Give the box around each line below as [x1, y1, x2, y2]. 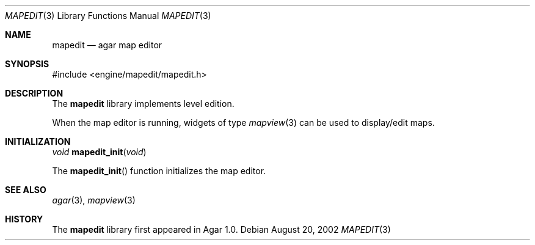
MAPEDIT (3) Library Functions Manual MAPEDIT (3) [5, 10, 211, 21]
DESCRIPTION [5, 88, 64, 98]
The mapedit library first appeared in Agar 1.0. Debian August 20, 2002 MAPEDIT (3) [52, 224, 391, 235]
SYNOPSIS [5, 59, 49, 69]
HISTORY [5, 214, 43, 224]
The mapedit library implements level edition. [52, 98, 235, 109]
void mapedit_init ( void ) [52, 147, 147, 157]
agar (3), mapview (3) [52, 195, 136, 205]
